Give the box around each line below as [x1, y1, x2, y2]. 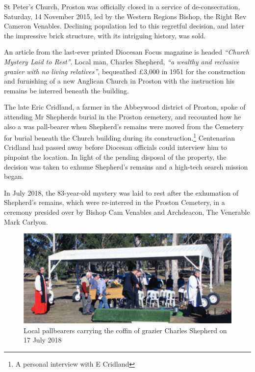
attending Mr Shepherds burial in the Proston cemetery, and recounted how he [4, 111, 241, 121]
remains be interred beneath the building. [4, 85, 129, 95]
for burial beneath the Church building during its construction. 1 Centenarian [4, 131, 235, 143]
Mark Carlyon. [4, 216, 48, 227]
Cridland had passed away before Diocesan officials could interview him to [4, 142, 227, 152]
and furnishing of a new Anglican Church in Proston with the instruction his [4, 76, 235, 86]
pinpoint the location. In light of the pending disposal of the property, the [4, 151, 227, 162]
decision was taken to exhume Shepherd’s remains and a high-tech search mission [4, 161, 248, 172]
